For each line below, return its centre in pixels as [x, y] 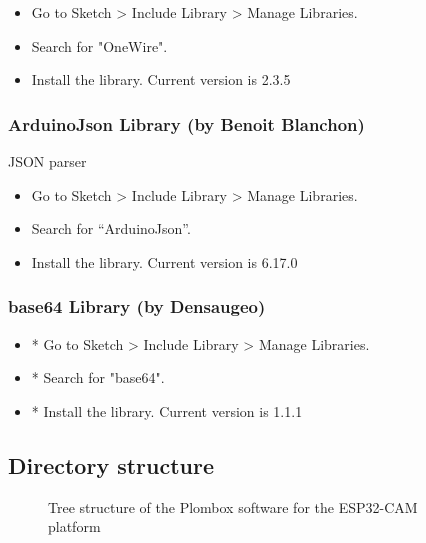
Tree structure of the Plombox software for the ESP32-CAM [233, 506]
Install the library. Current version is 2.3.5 [161, 79]
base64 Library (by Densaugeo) [137, 306]
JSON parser [47, 161]
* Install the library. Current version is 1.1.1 [167, 410]
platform [74, 526]
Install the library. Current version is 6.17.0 [164, 261]
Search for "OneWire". [99, 45]
